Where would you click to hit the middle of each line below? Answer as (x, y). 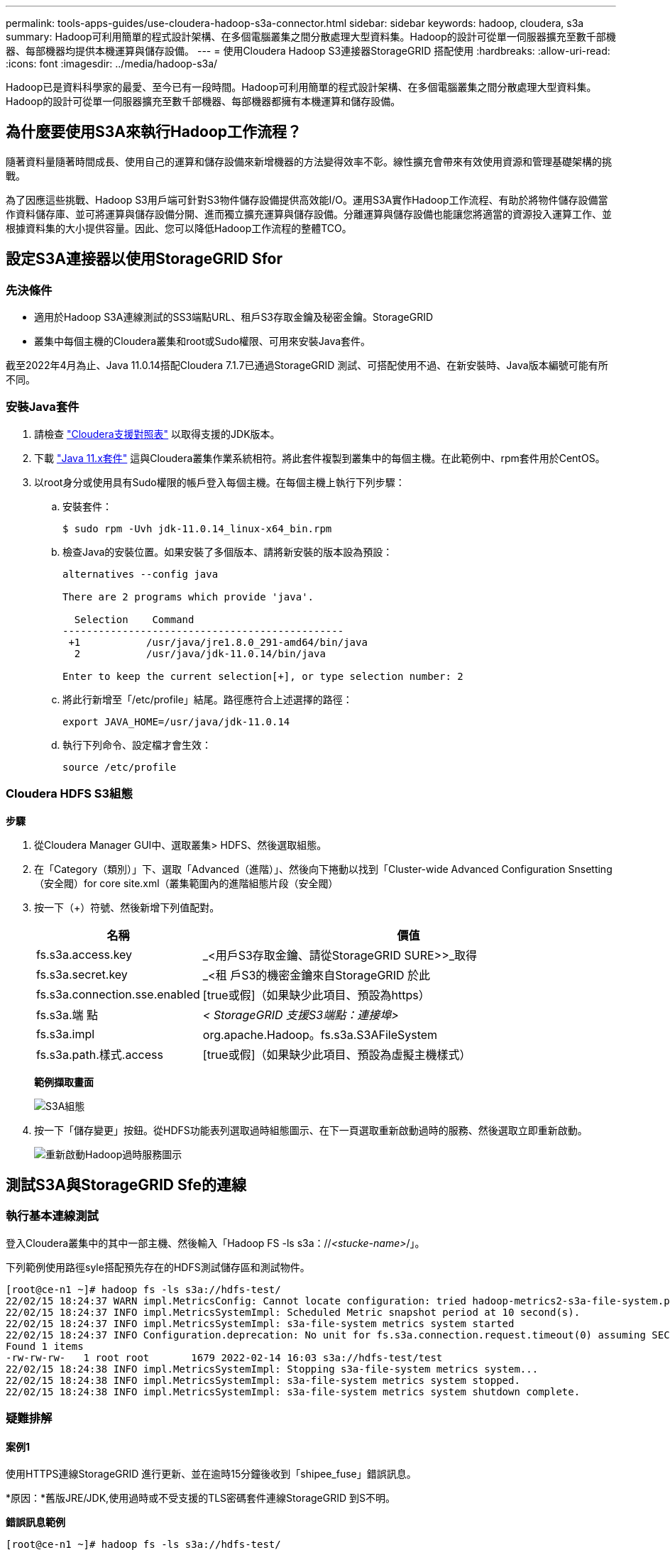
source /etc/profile (120, 767)
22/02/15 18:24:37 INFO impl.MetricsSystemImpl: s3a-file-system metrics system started (260, 1323)
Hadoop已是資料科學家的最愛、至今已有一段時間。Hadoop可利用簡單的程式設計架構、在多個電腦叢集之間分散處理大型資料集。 (301, 87)
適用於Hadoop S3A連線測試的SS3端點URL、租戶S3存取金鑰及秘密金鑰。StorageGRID (234, 317)
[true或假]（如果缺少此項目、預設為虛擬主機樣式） (337, 1054)
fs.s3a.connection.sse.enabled (118, 994)
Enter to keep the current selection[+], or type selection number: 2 (263, 676)
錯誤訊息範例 (35, 1522)
